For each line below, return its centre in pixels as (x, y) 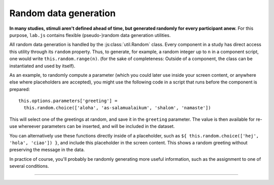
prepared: (20, 89)
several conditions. (29, 166)
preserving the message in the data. (47, 150)
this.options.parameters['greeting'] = (68, 101)
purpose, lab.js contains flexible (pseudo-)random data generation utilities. (90, 35)
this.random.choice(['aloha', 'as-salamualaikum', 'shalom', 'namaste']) (117, 108)
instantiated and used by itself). (42, 66)
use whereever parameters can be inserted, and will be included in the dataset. (92, 126)
